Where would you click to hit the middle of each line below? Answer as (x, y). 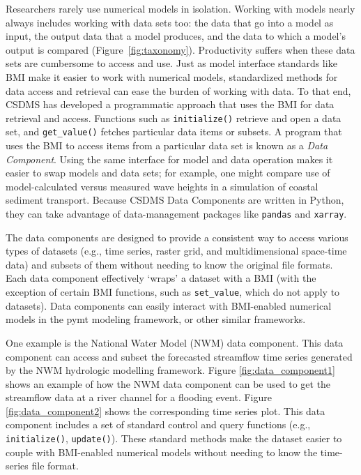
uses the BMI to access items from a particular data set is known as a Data (167, 145)
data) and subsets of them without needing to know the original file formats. (169, 264)
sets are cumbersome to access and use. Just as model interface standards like (171, 63)
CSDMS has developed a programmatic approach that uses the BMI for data (170, 104)
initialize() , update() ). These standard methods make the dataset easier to (174, 438)
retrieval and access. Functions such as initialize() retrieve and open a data (174, 118)
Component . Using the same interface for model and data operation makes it (169, 159)
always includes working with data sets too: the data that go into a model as (170, 22)
